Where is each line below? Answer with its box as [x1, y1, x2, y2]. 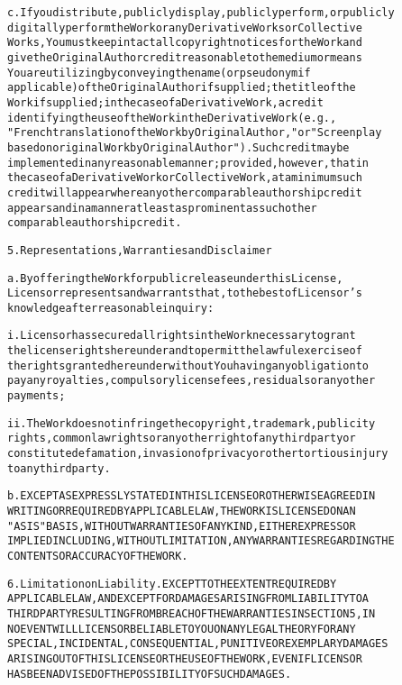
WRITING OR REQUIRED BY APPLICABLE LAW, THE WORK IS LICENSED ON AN [7, 505, 356, 518]
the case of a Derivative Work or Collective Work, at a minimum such [7, 171, 362, 185]
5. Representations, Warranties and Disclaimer [7, 243, 272, 257]
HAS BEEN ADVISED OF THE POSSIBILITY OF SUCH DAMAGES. [7, 667, 292, 680]
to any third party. [7, 461, 111, 475]
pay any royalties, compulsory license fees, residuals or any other [7, 374, 376, 388]
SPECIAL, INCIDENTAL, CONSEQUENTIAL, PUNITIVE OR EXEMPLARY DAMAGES [7, 637, 388, 651]
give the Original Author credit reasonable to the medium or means [7, 50, 362, 64]
